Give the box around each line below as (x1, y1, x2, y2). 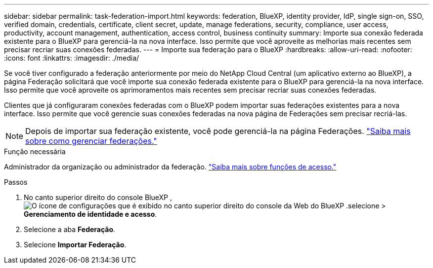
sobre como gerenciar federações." (25, 136, 157, 146)
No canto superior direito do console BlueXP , (24, 193, 172, 201)
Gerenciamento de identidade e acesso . (24, 210, 157, 218)
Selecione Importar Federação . (24, 240, 127, 249)
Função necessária (4, 147, 66, 156)
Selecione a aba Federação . (24, 225, 116, 234)
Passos (4, 178, 28, 186)
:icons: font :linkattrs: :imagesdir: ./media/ (4, 54, 139, 62)
